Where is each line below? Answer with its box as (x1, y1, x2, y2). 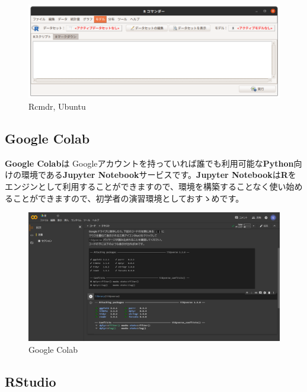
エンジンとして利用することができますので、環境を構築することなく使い (5, 180, 286, 192)
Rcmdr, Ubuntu (28, 100, 86, 112)
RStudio (5, 372, 56, 390)
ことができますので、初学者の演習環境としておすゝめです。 (12, 192, 244, 204)
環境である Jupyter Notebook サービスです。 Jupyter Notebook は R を (21, 168, 296, 181)
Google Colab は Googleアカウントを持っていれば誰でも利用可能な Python (5, 157, 294, 169)
